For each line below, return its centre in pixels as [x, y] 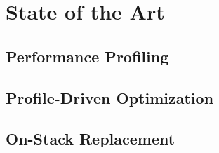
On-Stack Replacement [91, 139]
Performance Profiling [87, 56]
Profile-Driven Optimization [110, 97]
